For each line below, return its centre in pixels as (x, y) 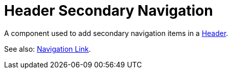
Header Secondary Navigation (109, 11)
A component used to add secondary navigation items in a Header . (116, 33)
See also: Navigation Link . (48, 49)
